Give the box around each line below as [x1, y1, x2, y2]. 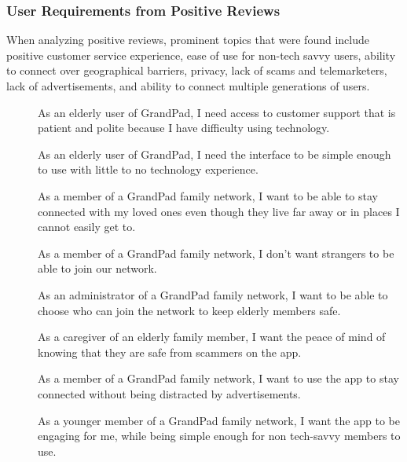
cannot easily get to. [38, 218, 136, 235]
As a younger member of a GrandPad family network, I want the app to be [38, 412, 400, 428]
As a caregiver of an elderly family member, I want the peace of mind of [38, 328, 386, 345]
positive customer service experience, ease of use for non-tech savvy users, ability [6, 46, 396, 63]
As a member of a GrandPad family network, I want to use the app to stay [38, 370, 399, 387]
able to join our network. [38, 260, 157, 277]
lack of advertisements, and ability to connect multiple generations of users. [6, 78, 370, 93]
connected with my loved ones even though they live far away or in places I [38, 203, 400, 219]
